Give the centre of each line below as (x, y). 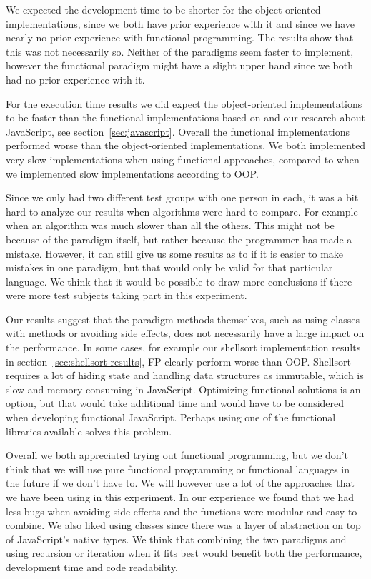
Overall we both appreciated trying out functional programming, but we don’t (177, 455)
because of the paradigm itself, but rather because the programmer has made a (179, 239)
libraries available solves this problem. (89, 431)
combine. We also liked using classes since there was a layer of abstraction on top (183, 525)
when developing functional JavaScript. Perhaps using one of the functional (171, 417)
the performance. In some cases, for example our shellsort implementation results (183, 347)
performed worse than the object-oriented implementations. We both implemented (186, 145)
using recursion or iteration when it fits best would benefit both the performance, (184, 553)
